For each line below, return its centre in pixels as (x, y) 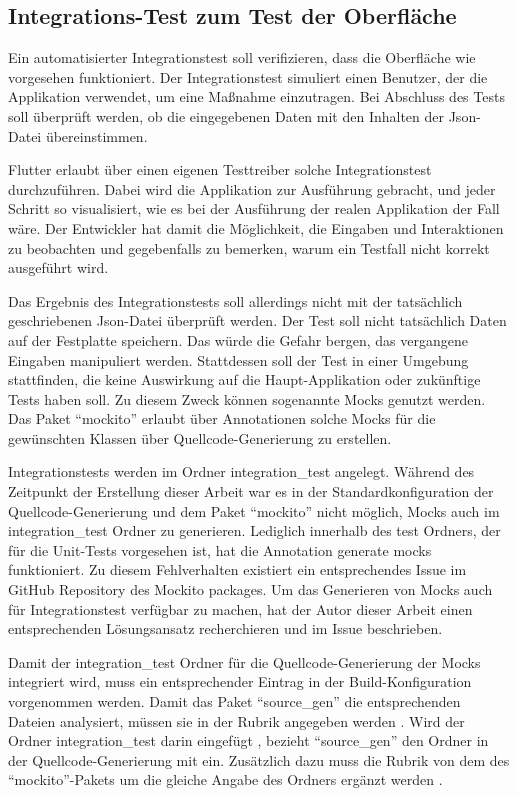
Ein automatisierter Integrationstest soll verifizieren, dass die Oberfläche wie (242, 57)
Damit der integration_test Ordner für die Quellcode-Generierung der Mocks (244, 661)
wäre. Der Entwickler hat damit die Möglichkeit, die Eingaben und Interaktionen (256, 227)
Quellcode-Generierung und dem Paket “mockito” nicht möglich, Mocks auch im (254, 510)
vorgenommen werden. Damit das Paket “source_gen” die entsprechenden (234, 701)
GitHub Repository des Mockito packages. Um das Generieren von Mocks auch (250, 589)
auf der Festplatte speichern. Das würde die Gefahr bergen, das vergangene (238, 339)
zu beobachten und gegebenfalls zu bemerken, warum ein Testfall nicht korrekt (249, 247)
